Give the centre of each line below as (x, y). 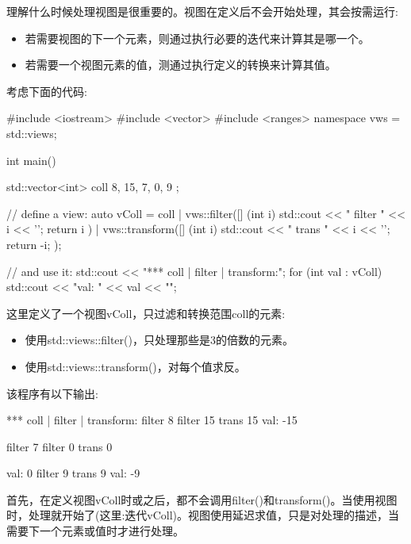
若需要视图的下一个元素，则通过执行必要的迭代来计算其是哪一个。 (197, 38)
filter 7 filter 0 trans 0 (60, 446)
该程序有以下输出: (52, 393)
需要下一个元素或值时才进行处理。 (95, 531)
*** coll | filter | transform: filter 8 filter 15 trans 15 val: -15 (152, 420)
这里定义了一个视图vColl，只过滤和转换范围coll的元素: (146, 313)
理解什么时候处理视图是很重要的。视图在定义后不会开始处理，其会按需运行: (202, 11)
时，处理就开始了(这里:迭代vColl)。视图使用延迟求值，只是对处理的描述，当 (203, 515)
